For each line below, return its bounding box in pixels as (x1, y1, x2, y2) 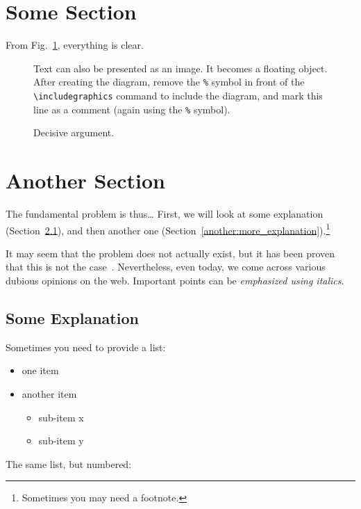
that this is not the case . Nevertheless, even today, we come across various (6, 259, 326, 274)
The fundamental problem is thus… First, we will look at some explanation (6, 207, 324, 220)
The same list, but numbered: (6, 456, 132, 471)
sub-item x (38, 410, 84, 424)
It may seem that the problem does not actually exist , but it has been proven (6, 245, 335, 260)
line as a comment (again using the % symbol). (33, 102, 230, 116)
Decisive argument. (33, 125, 115, 140)
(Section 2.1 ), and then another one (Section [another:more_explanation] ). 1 (6, 220, 330, 237)
